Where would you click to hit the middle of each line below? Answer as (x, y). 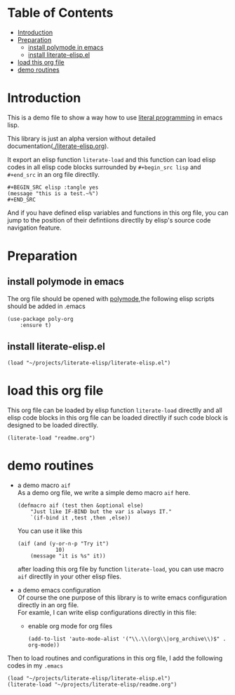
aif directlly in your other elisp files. (69, 576)
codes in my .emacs (35, 666)
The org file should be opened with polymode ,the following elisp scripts (111, 298)
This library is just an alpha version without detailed (82, 138)
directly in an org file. (48, 604)
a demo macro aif (44, 485)
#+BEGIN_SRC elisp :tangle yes (53, 187)
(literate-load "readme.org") (52, 438)
